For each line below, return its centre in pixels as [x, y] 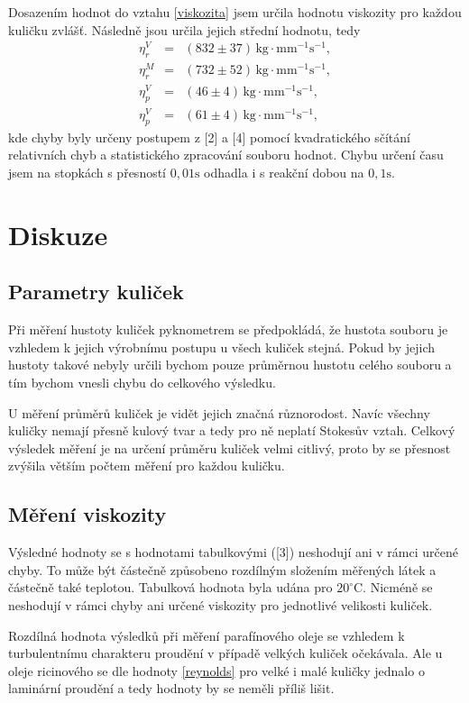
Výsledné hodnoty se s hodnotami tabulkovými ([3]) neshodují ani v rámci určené [233, 552]
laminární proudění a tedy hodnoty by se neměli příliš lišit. [171, 688]
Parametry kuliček [96, 292]
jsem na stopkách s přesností [87, 172]
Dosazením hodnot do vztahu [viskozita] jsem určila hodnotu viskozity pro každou [235, 12]
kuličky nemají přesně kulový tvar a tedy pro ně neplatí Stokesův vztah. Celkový [232, 430]
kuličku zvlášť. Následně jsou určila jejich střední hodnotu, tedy [184, 29]
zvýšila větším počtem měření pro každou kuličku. [147, 466]
